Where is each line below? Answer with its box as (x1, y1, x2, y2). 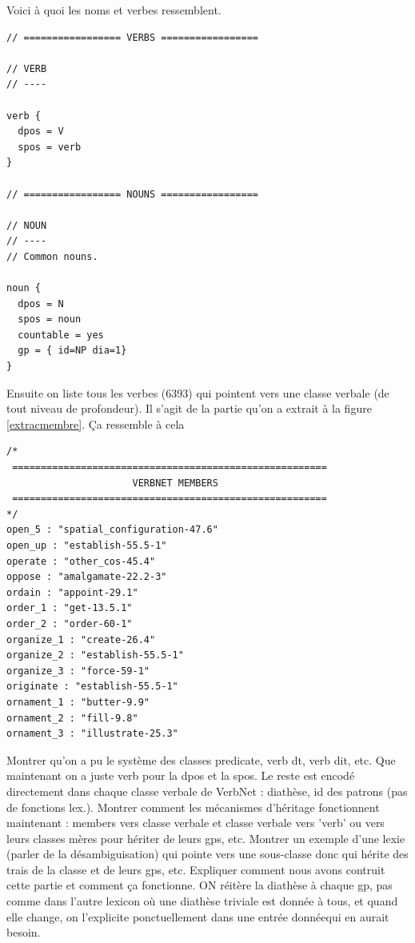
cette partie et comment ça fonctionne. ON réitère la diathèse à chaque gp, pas (6, 877, 393, 893)
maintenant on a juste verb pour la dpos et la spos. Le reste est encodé (6, 767, 355, 784)
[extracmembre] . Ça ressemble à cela (6, 415, 185, 432)
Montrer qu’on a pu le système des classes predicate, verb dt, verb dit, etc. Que (6, 751, 396, 768)
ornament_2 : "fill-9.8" (6, 712, 138, 724)
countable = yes (18, 329, 104, 341)
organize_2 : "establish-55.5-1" (6, 649, 184, 661)
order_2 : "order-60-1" (6, 617, 133, 629)
